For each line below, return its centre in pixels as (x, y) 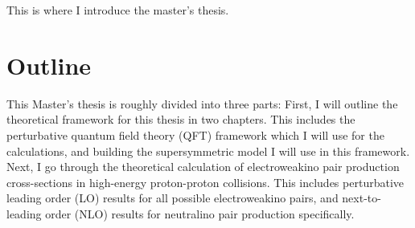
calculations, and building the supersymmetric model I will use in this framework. (208, 151)
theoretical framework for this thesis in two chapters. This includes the (181, 119)
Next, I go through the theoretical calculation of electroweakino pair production (203, 167)
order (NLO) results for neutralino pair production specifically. (200, 213)
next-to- (362, 198)
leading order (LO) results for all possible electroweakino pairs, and (173, 198)
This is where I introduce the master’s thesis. (118, 10)
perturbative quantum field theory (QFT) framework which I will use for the (195, 134)
